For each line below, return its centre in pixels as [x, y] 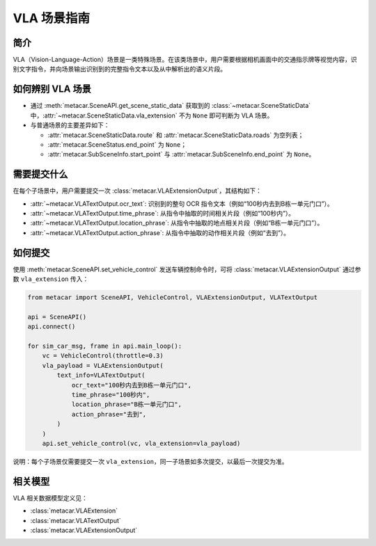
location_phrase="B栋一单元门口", [127, 404]
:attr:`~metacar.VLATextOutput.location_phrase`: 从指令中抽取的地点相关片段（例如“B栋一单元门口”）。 [177, 223]
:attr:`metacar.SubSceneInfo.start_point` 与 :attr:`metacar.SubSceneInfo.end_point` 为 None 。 [181, 154]
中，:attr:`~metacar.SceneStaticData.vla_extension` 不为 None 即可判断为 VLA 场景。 [152, 115]
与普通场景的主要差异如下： [70, 125]
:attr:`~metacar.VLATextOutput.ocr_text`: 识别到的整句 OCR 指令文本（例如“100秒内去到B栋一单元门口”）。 [182, 203]
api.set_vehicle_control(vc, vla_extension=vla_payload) [141, 443]
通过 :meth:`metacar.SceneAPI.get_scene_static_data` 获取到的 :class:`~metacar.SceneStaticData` [171, 106]
